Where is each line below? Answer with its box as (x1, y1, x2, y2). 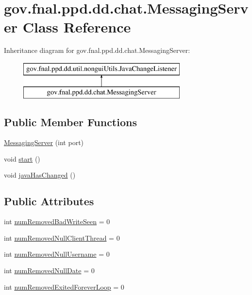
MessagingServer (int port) (4, 137, 84, 147)
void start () (4, 153, 40, 164)
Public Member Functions (4, 115, 137, 130)
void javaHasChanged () (4, 170, 76, 180)
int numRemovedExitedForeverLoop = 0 (4, 281, 124, 292)
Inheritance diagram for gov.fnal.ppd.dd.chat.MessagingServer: (4, 45, 190, 55)
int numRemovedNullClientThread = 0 (4, 232, 120, 243)
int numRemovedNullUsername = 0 (4, 249, 110, 259)
